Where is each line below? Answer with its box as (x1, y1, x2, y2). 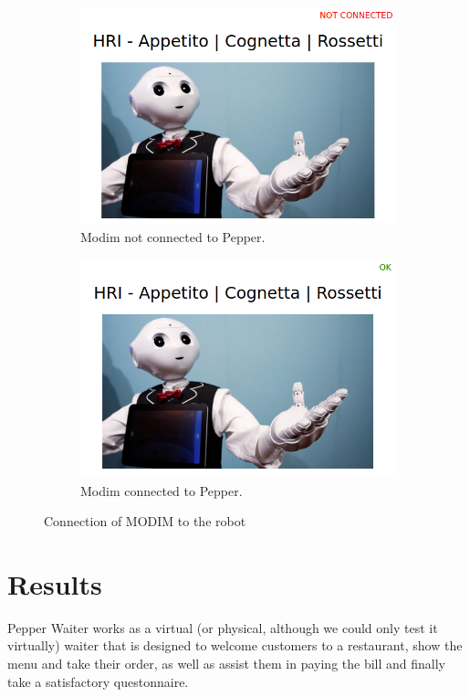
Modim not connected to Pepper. (80, 227, 266, 247)
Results (7, 565, 102, 602)
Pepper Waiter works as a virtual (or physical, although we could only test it (7, 618, 438, 637)
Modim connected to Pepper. (80, 481, 243, 500)
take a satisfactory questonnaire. (7, 671, 189, 691)
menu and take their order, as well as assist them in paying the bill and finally (7, 654, 446, 673)
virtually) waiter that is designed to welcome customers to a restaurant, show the (7, 636, 463, 655)
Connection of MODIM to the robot (44, 512, 246, 531)
